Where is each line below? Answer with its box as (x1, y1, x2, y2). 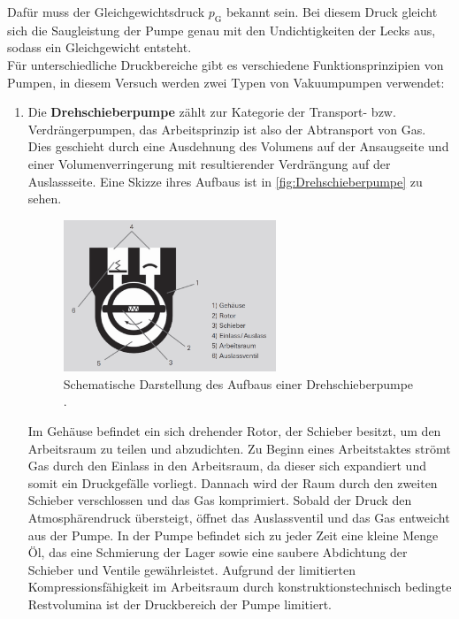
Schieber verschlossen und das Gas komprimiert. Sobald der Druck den (27, 491, 412, 509)
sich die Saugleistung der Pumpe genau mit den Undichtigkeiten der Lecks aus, (7, 20, 436, 39)
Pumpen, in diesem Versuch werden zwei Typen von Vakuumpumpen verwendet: (7, 73, 445, 91)
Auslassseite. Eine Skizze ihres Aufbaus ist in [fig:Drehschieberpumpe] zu (27, 172, 423, 190)
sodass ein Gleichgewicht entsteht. (7, 38, 192, 57)
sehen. (27, 189, 62, 208)
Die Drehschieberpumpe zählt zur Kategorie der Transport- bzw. (27, 103, 396, 121)
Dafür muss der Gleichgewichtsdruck (7, 3, 205, 20)
